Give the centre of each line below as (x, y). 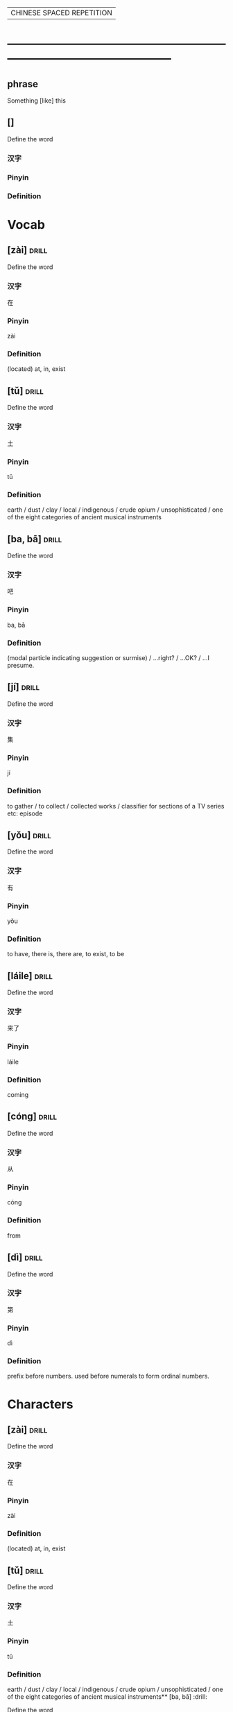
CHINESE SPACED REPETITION (61, 13)
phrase (23, 84)
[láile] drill (30, 976)
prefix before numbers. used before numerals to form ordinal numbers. (109, 1376)
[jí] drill (24, 687)
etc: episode (25, 813)
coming (18, 1094)
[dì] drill (25, 1257)
